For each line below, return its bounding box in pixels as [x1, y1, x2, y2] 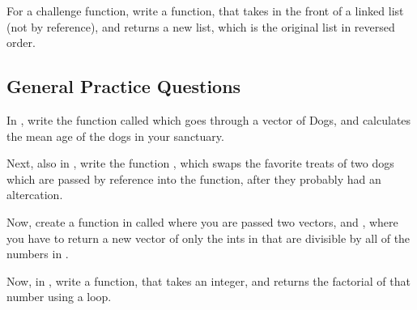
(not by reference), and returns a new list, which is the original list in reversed [6, 18, 395, 35]
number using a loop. [6, 288, 112, 305]
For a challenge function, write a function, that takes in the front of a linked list [6, 2, 404, 19]
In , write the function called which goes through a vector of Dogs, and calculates [6, 111, 411, 128]
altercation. [6, 186, 63, 203]
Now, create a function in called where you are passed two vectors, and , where [6, 213, 398, 230]
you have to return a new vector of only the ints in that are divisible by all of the [6, 229, 411, 246]
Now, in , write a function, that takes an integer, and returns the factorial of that [6, 272, 411, 289]
